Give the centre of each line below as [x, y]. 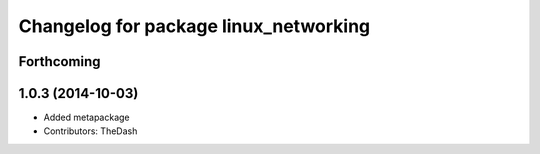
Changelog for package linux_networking [194, 26]
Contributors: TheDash [90, 131]
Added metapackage [86, 117]
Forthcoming [59, 61]
